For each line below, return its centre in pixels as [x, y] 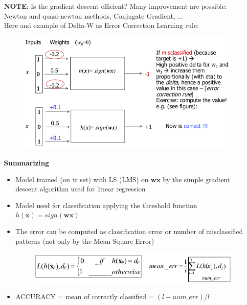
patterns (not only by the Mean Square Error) [85, 241]
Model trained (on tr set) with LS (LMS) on [82, 179]
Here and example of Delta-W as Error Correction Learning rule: [101, 25]
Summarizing [27, 163]
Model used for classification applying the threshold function [106, 205]
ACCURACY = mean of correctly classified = [85, 296]
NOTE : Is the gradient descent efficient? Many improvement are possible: [115, 6]
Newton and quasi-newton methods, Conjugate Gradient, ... [94, 15]
